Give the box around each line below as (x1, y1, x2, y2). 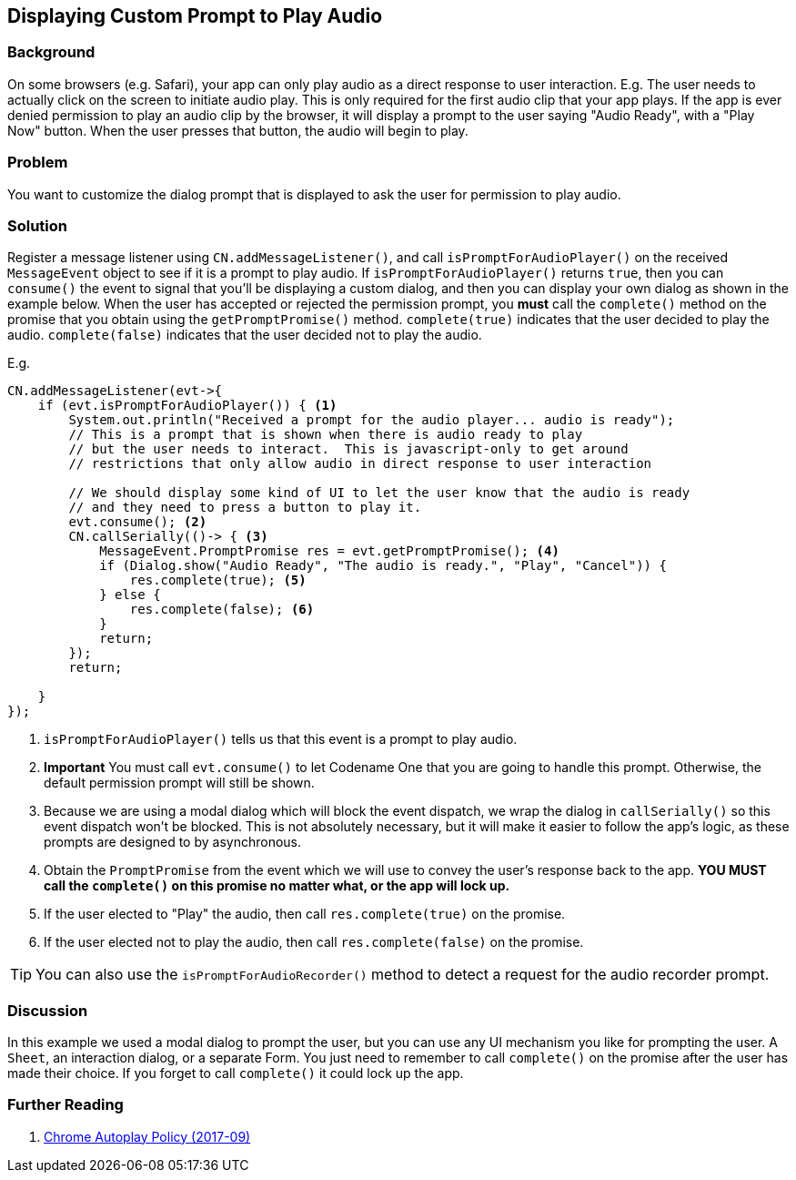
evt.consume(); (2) (68, 514, 207, 530)
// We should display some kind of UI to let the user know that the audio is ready (68, 485, 690, 501)
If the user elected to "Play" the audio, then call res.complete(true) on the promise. (44, 906, 566, 922)
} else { (99, 587, 161, 603)
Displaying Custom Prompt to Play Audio (7, 5, 383, 27)
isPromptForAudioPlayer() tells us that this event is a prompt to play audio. (44, 731, 518, 748)
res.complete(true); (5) (129, 573, 307, 588)
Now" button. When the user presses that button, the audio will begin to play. (7, 122, 469, 138)
